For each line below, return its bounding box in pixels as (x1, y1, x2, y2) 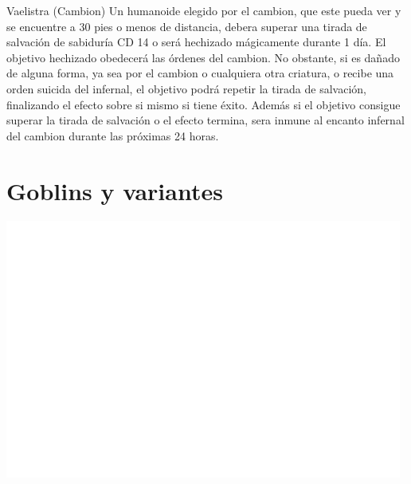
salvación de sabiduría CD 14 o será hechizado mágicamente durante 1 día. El (6, 33, 386, 50)
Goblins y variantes (6, 174, 223, 207)
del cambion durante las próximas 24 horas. (6, 127, 219, 144)
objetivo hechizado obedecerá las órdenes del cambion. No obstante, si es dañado (6, 49, 400, 65)
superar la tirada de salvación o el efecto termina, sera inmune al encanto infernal (6, 112, 405, 128)
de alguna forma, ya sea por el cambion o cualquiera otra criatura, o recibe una (6, 65, 394, 81)
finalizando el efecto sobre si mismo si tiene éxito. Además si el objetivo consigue (6, 96, 401, 112)
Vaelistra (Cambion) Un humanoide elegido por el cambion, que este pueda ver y (6, 2, 401, 18)
